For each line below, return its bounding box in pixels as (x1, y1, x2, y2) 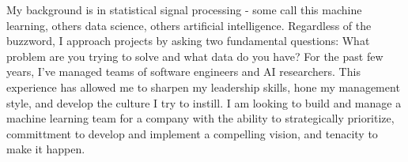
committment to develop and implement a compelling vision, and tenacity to (6, 125, 378, 141)
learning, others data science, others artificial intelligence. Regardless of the (6, 17, 372, 33)
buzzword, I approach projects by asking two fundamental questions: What (6, 32, 370, 49)
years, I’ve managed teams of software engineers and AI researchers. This (6, 63, 361, 80)
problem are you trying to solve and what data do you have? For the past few (6, 47, 383, 64)
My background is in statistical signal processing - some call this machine (6, 2, 362, 17)
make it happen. (6, 141, 85, 157)
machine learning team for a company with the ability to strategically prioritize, (6, 110, 395, 126)
